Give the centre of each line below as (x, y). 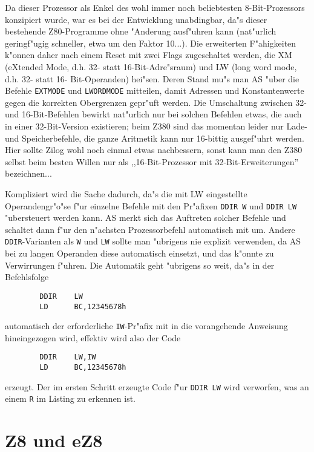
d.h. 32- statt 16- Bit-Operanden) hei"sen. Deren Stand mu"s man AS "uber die (152, 78)
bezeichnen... (28, 173)
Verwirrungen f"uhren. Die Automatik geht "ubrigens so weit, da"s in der (140, 265)
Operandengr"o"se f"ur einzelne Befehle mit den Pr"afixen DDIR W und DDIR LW (151, 205)
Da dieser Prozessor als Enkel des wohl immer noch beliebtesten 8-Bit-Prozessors (155, 7)
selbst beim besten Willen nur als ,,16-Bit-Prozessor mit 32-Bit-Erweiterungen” (152, 161)
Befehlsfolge (27, 277)
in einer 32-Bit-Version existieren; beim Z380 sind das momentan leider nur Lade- (156, 126)
